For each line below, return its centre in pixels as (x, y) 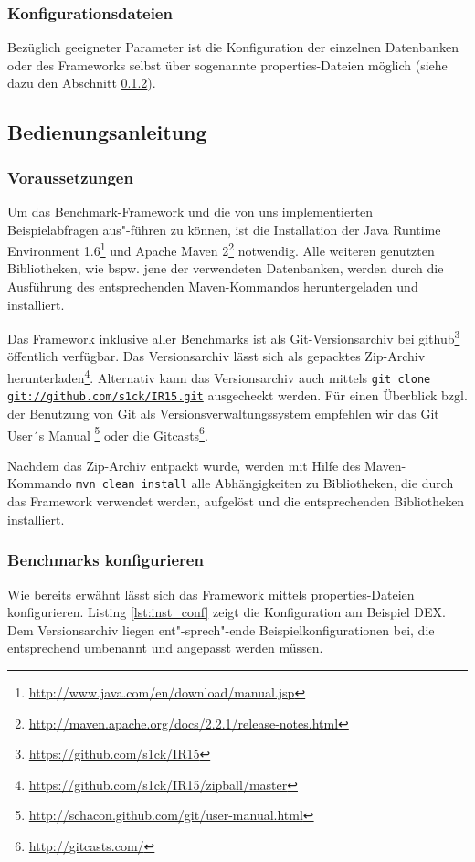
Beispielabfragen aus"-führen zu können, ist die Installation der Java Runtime (224, 229)
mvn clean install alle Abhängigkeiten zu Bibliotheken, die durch (265, 483)
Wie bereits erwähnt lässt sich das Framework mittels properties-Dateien (211, 594)
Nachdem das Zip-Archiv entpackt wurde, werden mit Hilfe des (184, 465)
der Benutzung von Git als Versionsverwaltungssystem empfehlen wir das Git (223, 414)
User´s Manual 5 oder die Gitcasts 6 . (108, 433)
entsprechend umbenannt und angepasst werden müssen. (165, 648)
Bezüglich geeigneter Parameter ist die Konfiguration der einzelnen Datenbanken (233, 47)
